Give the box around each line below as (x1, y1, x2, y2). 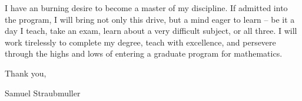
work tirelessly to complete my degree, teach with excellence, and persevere (5, 36, 276, 48)
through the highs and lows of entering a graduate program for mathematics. (5, 47, 283, 60)
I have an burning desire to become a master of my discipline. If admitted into (5, 2, 288, 13)
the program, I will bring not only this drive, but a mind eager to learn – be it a (5, 13, 295, 25)
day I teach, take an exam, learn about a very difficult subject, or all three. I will (5, 25, 297, 37)
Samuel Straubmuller (5, 86, 81, 99)
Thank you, (5, 67, 47, 79)
